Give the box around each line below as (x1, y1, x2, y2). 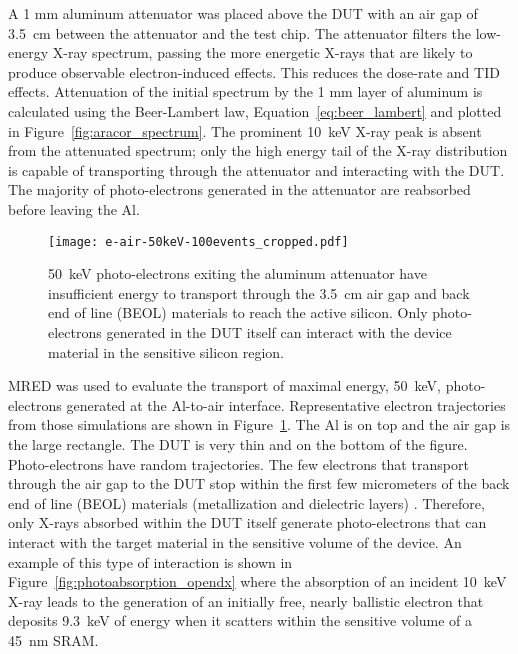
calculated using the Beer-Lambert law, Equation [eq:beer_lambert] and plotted (8, 100, 502, 121)
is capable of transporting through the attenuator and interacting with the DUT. (8, 159, 505, 180)
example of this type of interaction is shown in (8, 551, 293, 572)
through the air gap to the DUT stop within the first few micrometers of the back (8, 473, 510, 494)
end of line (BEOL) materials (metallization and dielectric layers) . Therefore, (8, 492, 485, 513)
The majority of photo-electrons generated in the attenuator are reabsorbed (8, 179, 471, 200)
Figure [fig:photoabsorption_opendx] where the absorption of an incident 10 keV (8, 571, 507, 592)
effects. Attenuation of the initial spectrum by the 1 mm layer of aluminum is (8, 81, 483, 102)
